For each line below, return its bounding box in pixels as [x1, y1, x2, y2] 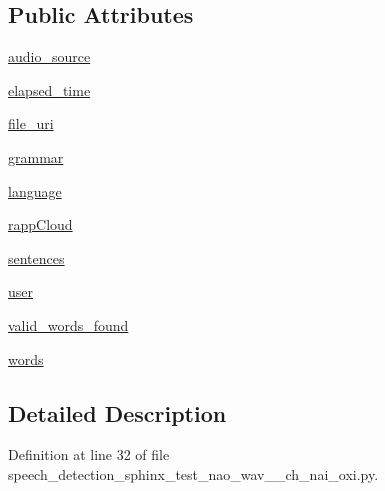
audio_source [8, 46, 91, 67]
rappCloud [8, 214, 73, 235]
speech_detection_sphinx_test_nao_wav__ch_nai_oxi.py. [8, 463, 379, 484]
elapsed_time [8, 79, 91, 100]
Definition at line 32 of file [8, 444, 170, 465]
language [8, 180, 62, 201]
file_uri [8, 113, 54, 134]
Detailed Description [8, 397, 227, 428]
